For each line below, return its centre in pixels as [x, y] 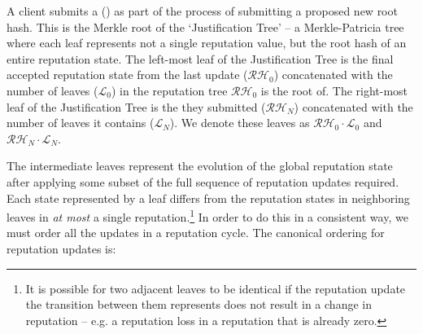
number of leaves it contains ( [81, 123]
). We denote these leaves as [240, 123]
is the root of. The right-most [334, 90]
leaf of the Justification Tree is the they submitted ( [136, 106]
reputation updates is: [61, 248]
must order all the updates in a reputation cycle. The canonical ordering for [196, 233]
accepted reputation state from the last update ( [127, 75]
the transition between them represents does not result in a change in [198, 304]
